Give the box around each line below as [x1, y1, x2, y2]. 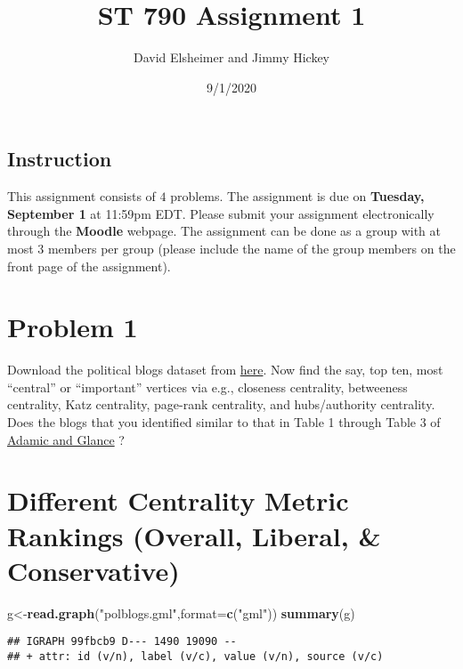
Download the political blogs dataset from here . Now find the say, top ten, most [7, 360, 443, 379]
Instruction [7, 145, 112, 173]
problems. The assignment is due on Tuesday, [170, 187, 425, 206]
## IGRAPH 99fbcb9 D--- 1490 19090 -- [7, 635, 237, 649]
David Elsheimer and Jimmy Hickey [133, 48, 330, 67]
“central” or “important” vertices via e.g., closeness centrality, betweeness [7, 377, 408, 396]
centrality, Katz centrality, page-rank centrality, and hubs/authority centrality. [7, 395, 435, 414]
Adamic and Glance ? [7, 430, 125, 448]
